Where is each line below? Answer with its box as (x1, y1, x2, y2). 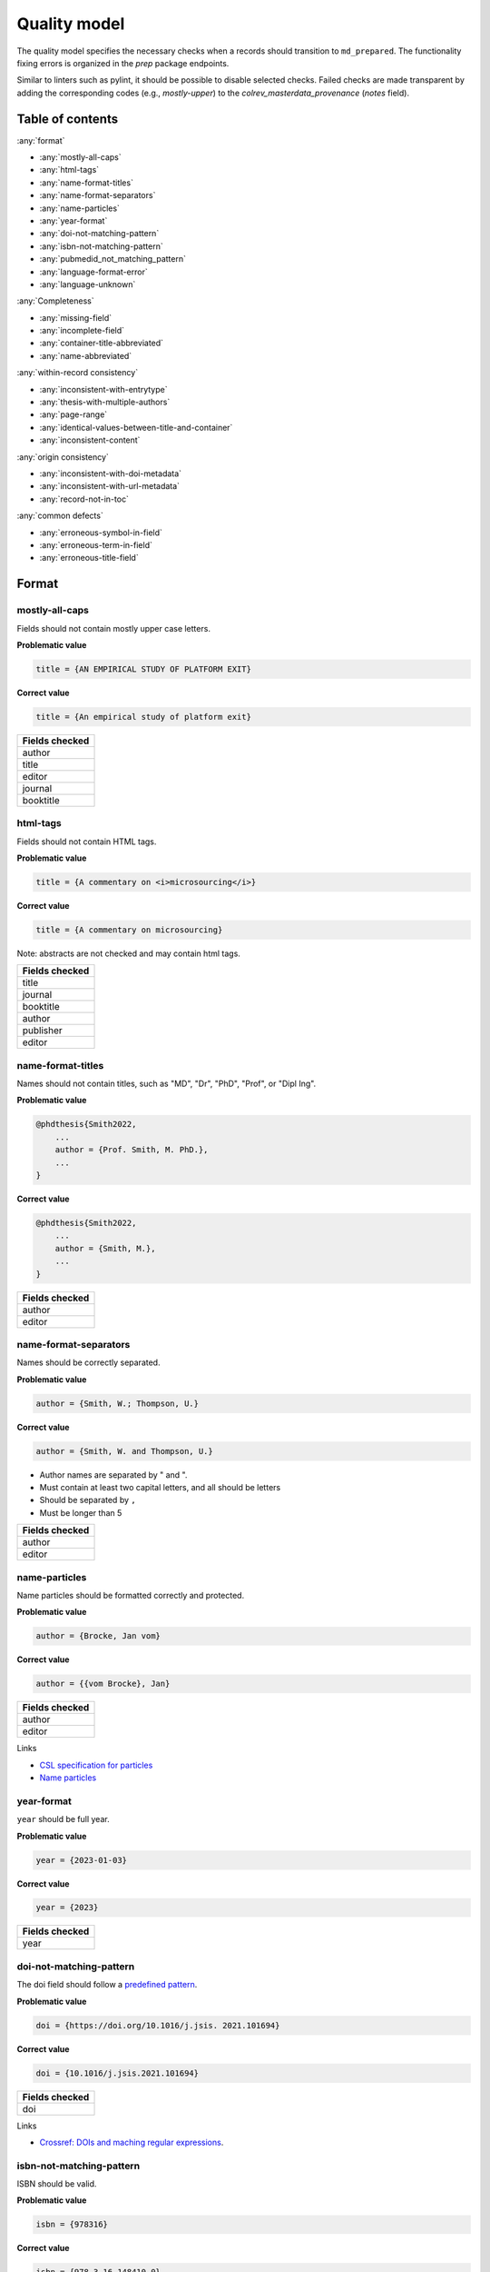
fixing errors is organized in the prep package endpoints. (16, 57, 230, 68)
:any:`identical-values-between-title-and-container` (39, 422, 233, 433)
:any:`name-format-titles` (39, 177, 133, 188)
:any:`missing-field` (39, 312, 113, 323)
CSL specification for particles (39, 1759, 153, 1770)
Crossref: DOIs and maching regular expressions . (39, 2137, 224, 2147)
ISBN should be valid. (16, 2178, 97, 2189)
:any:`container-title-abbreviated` (39, 337, 163, 349)
